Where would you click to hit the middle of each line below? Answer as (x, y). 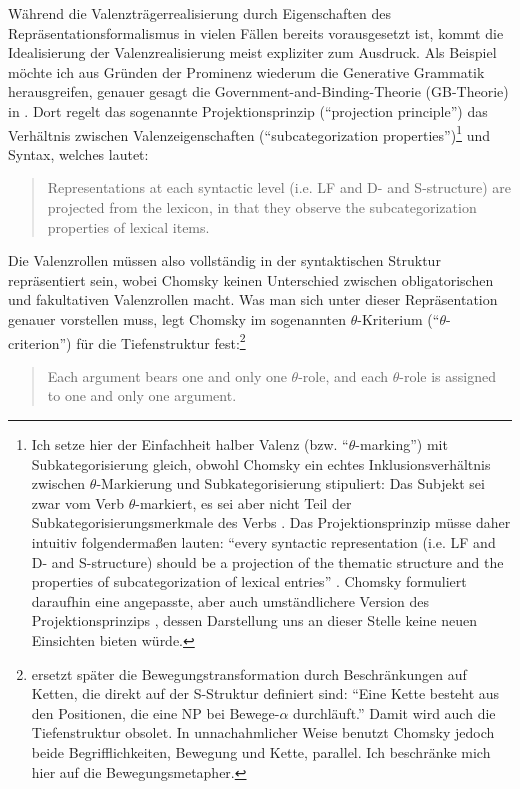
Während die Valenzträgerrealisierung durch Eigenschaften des (199, 13)
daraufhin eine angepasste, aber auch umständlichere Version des (230, 600)
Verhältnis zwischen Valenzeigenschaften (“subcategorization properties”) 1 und (249, 133)
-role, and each (343, 375)
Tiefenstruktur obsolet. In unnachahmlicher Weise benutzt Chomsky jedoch (263, 732)
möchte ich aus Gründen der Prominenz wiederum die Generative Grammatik (246, 71)
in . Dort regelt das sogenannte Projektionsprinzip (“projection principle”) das (248, 110)
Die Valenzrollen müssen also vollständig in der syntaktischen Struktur (224, 260)
